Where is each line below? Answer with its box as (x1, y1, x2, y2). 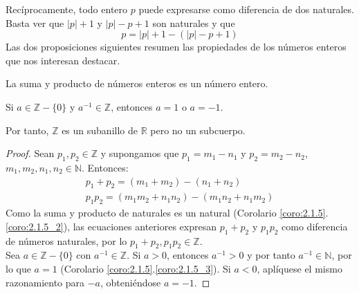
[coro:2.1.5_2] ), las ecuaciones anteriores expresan (6, 219, 217, 233)
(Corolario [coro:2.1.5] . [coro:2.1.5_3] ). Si (60, 261, 231, 275)
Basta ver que (6, 15, 64, 30)
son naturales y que (152, 15, 235, 30)
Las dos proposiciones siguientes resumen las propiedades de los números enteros (6, 39, 347, 54)
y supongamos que (100, 146, 179, 160)
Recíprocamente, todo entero (6, 2, 128, 16)
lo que (6, 261, 31, 275)
